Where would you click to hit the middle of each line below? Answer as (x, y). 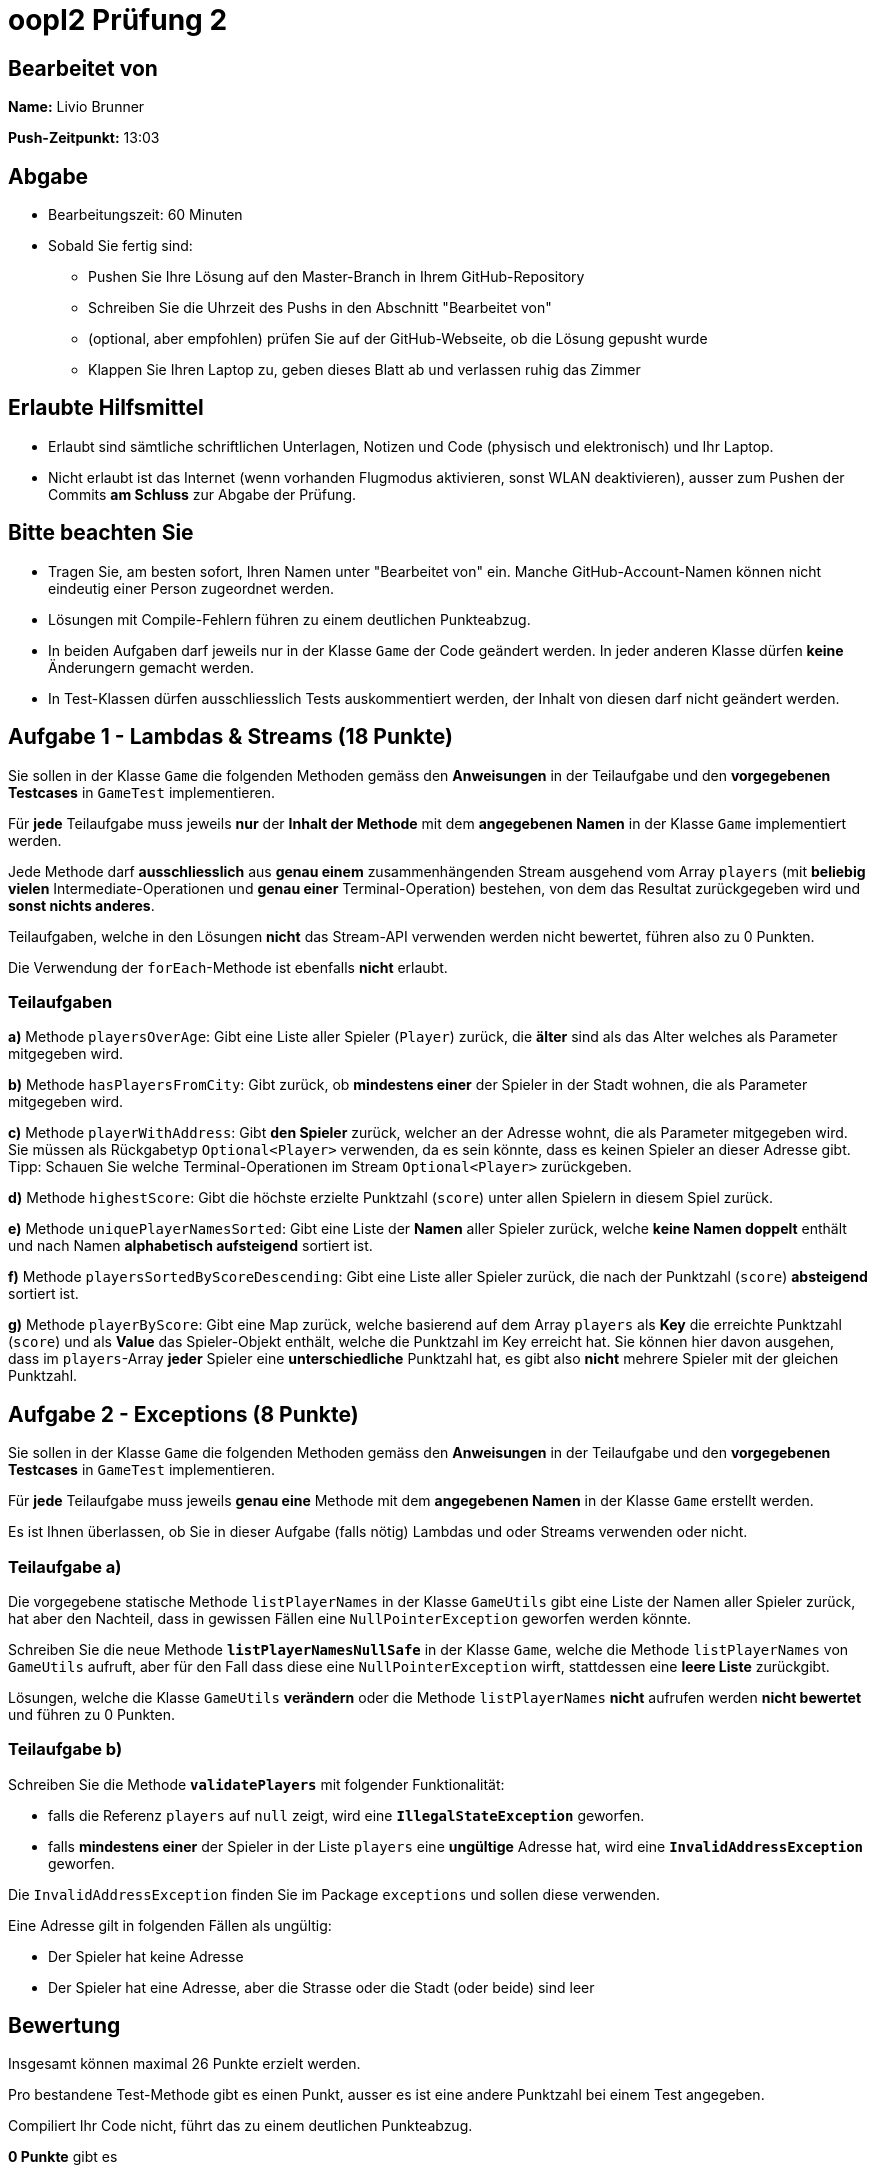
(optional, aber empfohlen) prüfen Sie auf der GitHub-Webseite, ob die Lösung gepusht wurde (398, 339)
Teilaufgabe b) (65, 1749)
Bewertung (64, 2026)
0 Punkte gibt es (63, 2157)
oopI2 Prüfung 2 (118, 20)
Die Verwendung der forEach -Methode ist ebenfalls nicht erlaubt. (228, 967)
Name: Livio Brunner (76, 107)
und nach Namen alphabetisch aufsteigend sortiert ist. (190, 1246)
